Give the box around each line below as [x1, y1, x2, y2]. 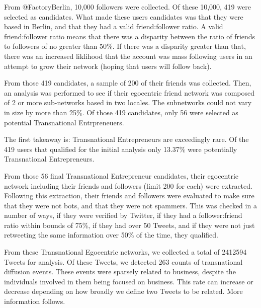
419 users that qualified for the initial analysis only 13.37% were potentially [4, 143, 237, 154]
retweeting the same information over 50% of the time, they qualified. [4, 229, 219, 240]
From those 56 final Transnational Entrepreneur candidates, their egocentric [4, 170, 239, 181]
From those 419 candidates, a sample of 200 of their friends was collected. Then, [4, 78, 251, 88]
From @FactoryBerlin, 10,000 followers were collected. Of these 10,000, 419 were [4, 2, 251, 12]
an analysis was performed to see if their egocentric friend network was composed [4, 87, 255, 98]
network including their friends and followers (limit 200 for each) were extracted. [4, 180, 252, 191]
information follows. [4, 296, 65, 306]
